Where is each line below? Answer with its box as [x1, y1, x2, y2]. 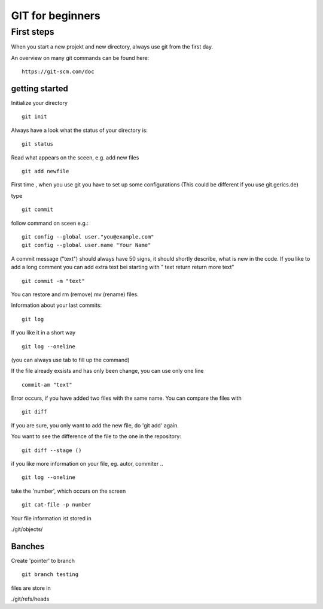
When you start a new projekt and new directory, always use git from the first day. [11, 43, 214, 50]
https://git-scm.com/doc [22, 68, 95, 75]
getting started [11, 83, 68, 94]
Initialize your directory [11, 100, 68, 107]
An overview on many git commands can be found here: [11, 54, 150, 61]
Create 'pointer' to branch [11, 557, 75, 564]
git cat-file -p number [22, 501, 92, 508]
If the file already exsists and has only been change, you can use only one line [11, 367, 204, 375]
